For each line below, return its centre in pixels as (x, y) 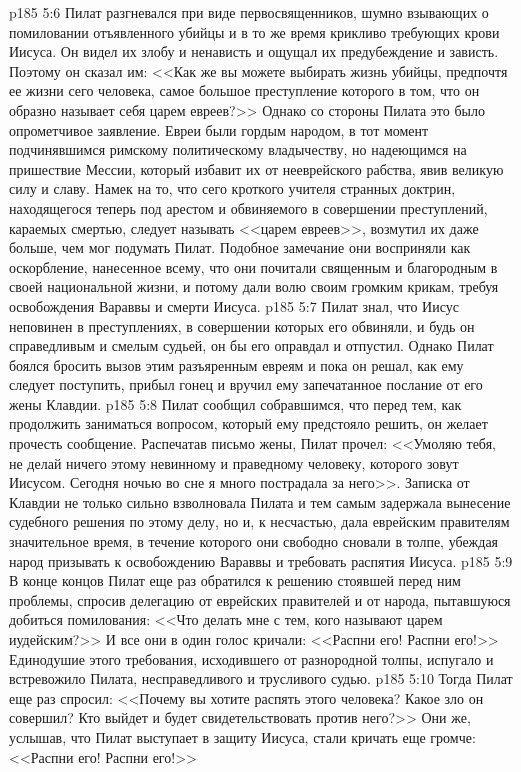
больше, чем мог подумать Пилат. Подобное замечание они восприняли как (240, 247)
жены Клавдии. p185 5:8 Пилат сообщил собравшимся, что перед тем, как (235, 403)
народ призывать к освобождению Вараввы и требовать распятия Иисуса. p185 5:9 (261, 560)
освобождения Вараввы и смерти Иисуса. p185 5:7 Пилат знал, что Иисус (234, 305)
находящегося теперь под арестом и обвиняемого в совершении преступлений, (248, 207)
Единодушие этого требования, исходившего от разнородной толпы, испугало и (251, 658)
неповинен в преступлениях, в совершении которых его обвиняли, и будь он (242, 325)
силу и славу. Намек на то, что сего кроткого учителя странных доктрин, (232, 188)
